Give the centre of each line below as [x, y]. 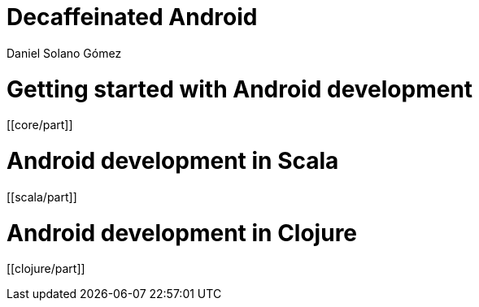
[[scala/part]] [42, 197]
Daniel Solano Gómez [64, 53]
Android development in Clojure [182, 233]
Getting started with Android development [240, 89]
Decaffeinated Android [132, 17]
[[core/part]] [40, 125]
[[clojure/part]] [46, 269]
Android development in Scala [173, 161]
